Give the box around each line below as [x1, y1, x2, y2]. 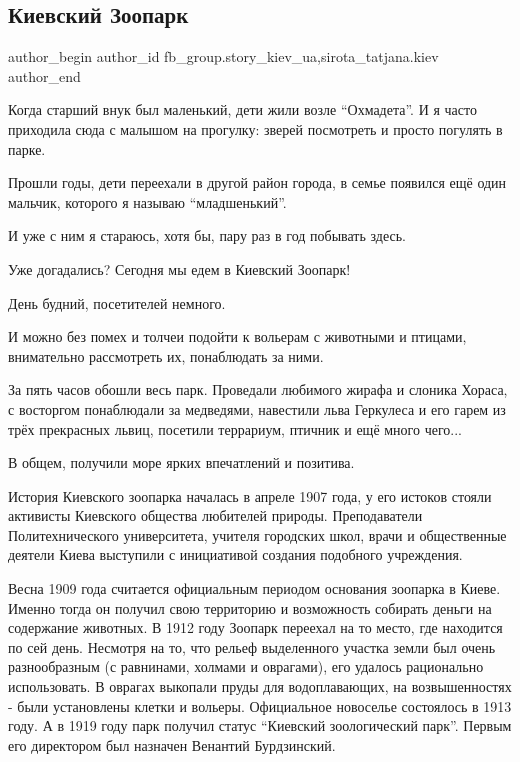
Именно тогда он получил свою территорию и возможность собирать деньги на [8, 597, 492, 618]
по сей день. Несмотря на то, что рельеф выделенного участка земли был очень [8, 636, 496, 657]
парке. [8, 138, 46, 159]
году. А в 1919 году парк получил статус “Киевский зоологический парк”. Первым [8, 715, 512, 736]
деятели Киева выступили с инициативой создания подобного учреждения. [8, 544, 463, 565]
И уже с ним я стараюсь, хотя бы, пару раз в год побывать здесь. [8, 225, 406, 246]
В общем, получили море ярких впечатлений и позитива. [8, 452, 355, 473]
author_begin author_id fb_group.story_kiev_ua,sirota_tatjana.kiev [8, 46, 439, 67]
